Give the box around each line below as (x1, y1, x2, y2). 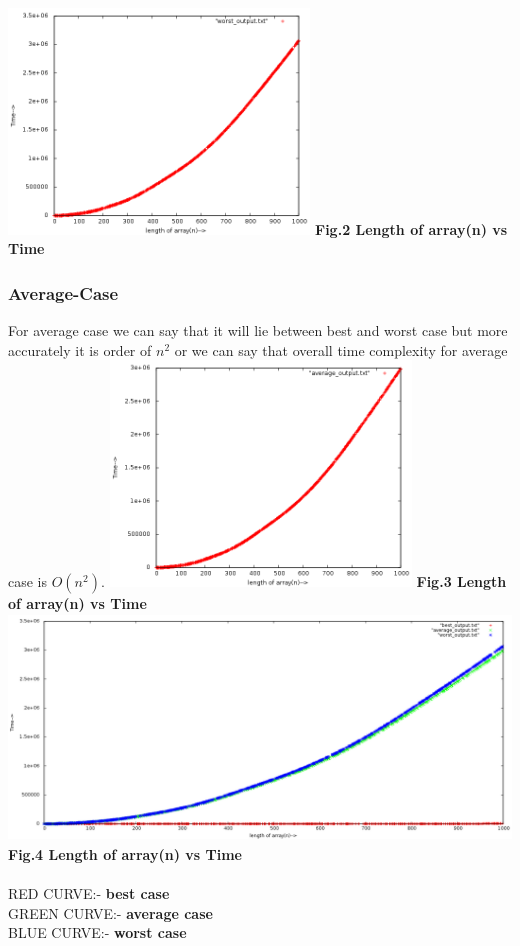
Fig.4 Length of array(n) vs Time (8, 844, 242, 865)
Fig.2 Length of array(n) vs (315, 218, 508, 239)
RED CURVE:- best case (8, 883, 170, 904)
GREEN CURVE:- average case (8, 902, 213, 923)
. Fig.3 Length (100, 571, 507, 592)
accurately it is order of (8, 339, 152, 360)
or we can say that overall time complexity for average (174, 339, 508, 360)
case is (8, 571, 48, 592)
